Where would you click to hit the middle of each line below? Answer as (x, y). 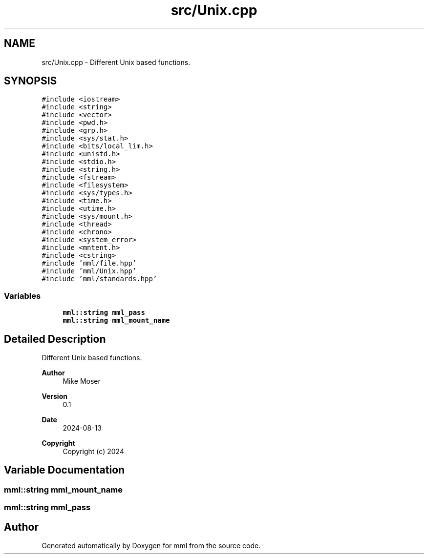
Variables (22, 296)
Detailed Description (55, 339)
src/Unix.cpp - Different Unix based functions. (116, 62)
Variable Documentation (64, 470)
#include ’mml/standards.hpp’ (99, 279)
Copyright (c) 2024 (93, 452)
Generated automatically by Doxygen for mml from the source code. (151, 546)
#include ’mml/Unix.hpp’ (89, 271)
